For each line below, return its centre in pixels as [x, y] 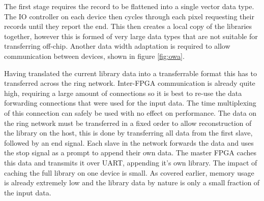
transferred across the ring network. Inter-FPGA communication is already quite [130, 83]
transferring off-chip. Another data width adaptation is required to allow [117, 46]
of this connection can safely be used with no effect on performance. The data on [130, 112]
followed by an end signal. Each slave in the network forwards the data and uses [129, 142]
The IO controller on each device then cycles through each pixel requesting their [129, 16]
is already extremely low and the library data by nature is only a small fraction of [132, 182]
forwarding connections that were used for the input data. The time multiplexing [130, 103]
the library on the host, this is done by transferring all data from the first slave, [128, 133]
